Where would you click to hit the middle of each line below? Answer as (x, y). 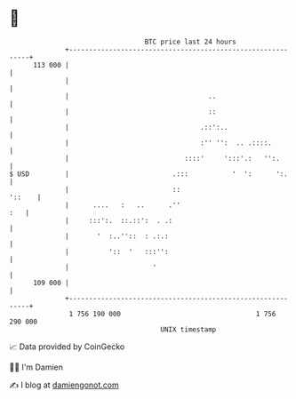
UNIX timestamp (188, 329)
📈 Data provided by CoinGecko (67, 347)
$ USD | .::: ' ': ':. (149, 174)
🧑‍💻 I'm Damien (36, 367)
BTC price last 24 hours (191, 42)
